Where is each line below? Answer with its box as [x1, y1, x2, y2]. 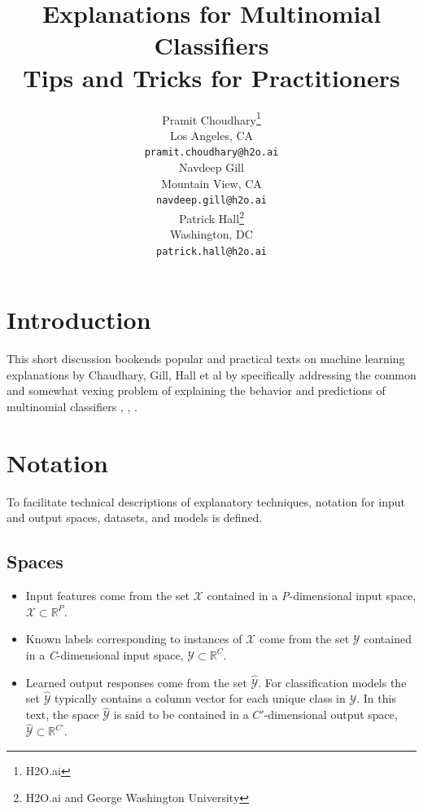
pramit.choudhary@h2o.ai [144, 147, 279, 159]
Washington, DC [170, 226, 253, 243]
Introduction [7, 303, 151, 336]
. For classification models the [258, 673, 407, 690]
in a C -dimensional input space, [25, 646, 184, 663]
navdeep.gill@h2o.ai [155, 195, 268, 207]
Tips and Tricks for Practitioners [23, 60, 400, 94]
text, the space [25, 706, 99, 723]
